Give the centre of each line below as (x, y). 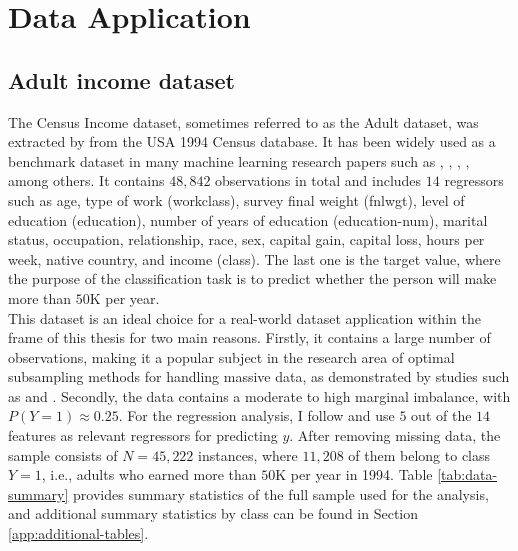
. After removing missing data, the (395, 435)
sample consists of (63, 454)
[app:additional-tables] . (78, 533)
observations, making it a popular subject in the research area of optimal (231, 356)
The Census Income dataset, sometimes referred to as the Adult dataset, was (243, 121)
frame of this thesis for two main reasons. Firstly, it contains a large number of (249, 337)
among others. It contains (86, 180)
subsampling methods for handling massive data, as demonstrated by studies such (259, 376)
